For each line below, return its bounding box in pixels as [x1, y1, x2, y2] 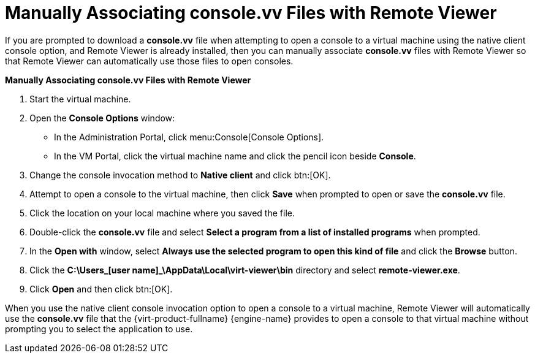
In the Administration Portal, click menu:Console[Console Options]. [54, 131, 324, 142]
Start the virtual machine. [29, 93, 131, 104]
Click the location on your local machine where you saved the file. [29, 207, 295, 218]
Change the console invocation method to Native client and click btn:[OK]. [29, 169, 331, 180]
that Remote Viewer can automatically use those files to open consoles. [5, 55, 294, 66]
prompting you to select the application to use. [5, 323, 193, 334]
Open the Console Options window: [29, 112, 175, 123]
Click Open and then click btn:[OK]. [29, 283, 173, 294]
